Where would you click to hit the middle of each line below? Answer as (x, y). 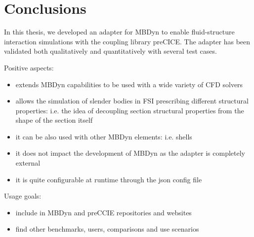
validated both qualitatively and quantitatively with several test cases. (110, 51)
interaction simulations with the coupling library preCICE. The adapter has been (127, 41)
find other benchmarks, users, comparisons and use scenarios (107, 229)
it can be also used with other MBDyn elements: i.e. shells (104, 136)
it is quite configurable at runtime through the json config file (109, 179)
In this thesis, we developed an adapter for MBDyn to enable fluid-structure (119, 32)
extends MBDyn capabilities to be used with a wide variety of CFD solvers (129, 84)
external (28, 163)
